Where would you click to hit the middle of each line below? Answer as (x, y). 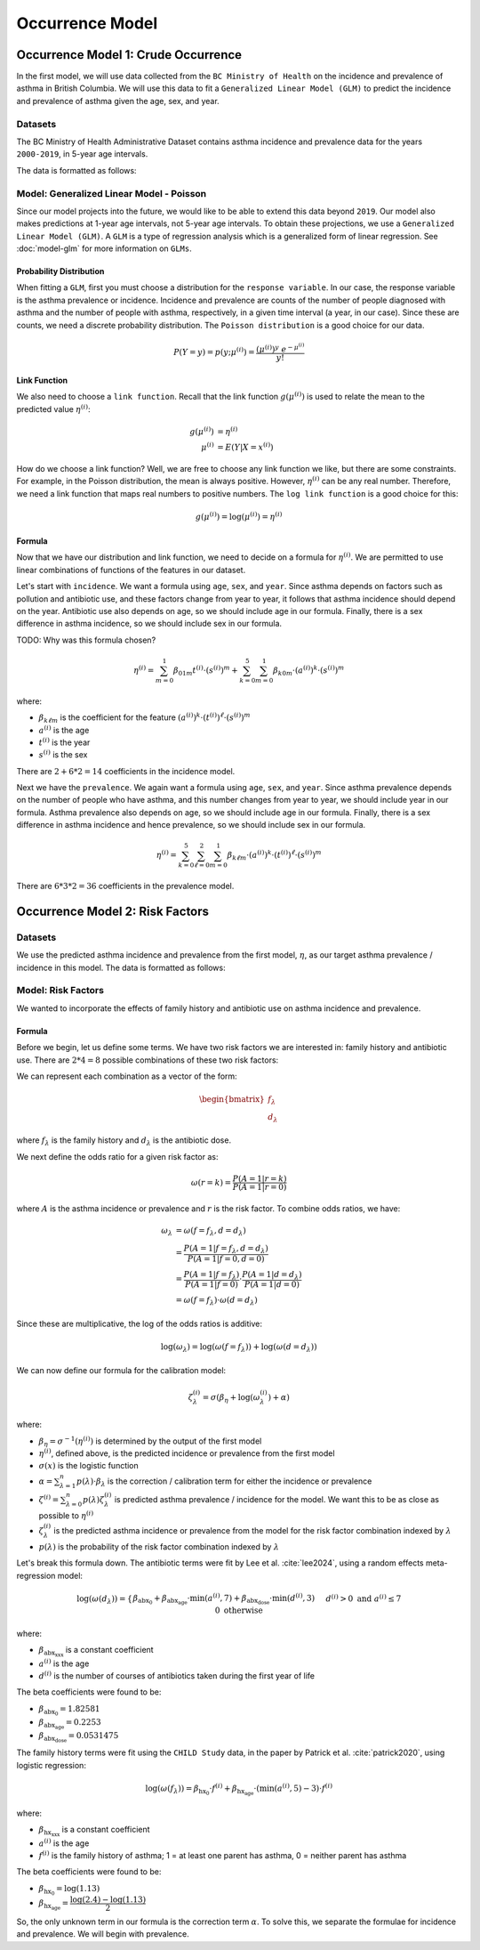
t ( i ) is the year (64, 742)
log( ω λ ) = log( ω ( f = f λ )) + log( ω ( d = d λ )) (239, 1348)
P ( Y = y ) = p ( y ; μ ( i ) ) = (214, 351)
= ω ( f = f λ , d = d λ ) (211, 1231)
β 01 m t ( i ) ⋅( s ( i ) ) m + (206, 671)
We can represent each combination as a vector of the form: (127, 1076)
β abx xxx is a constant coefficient (96, 1652)
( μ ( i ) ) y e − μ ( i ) (280, 348)
